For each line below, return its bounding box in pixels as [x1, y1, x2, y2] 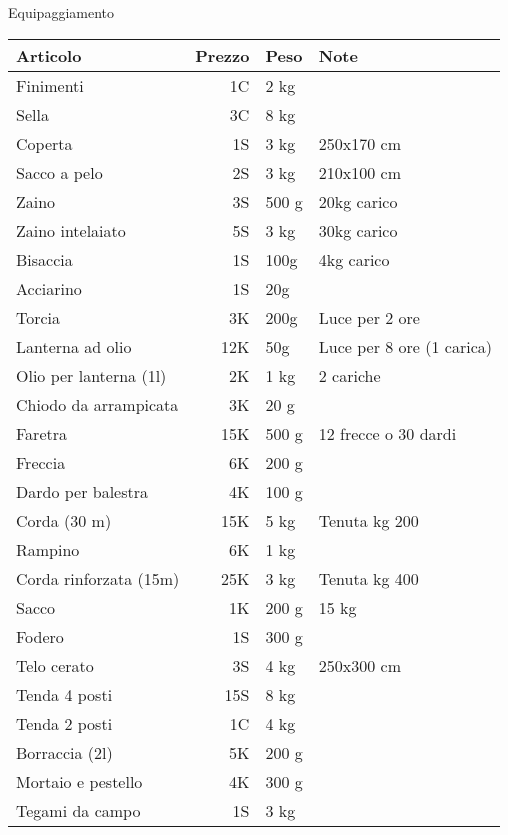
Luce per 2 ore [318, 305, 420, 329]
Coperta [16, 131, 73, 155]
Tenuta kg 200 [318, 508, 419, 532]
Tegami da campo [16, 798, 141, 822]
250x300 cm [318, 653, 401, 677]
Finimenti [16, 73, 84, 97]
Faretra [16, 421, 67, 445]
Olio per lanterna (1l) [16, 363, 167, 387]
